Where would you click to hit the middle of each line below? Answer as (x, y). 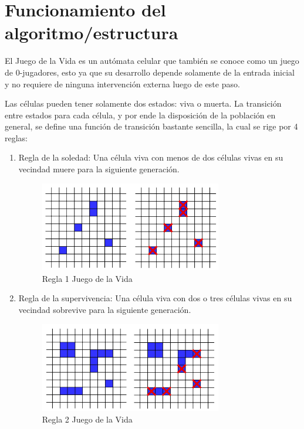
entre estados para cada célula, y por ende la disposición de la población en (140, 115)
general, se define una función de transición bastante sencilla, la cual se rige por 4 (151, 126)
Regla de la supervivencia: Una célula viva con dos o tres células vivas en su (155, 298)
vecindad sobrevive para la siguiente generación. (105, 309)
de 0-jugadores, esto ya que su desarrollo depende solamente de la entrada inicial (150, 72)
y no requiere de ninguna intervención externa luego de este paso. (122, 84)
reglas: (16, 137)
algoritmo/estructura (92, 33)
